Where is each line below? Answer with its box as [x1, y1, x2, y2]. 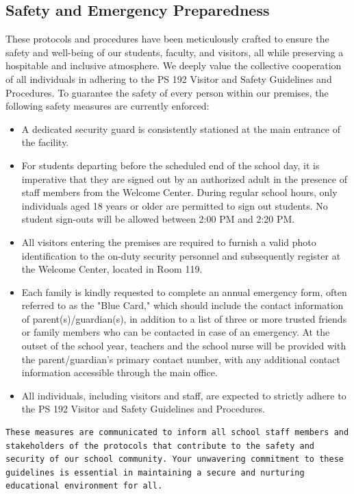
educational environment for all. [5, 481, 163, 491]
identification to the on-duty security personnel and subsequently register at [21, 248, 341, 262]
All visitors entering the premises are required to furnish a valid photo [21, 234, 316, 249]
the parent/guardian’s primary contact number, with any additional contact [21, 351, 340, 366]
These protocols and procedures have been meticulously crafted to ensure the [5, 32, 329, 46]
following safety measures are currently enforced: [5, 99, 210, 113]
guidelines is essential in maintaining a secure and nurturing [5, 467, 305, 478]
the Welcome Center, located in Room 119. [21, 262, 203, 276]
